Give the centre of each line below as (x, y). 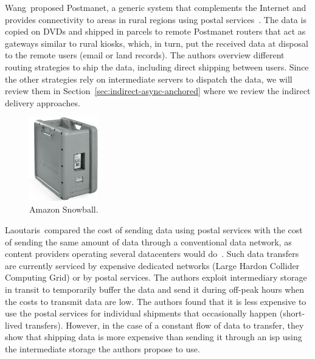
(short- (292, 313)
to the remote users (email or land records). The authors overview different (145, 55)
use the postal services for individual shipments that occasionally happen (141, 313)
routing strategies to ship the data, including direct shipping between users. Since (157, 67)
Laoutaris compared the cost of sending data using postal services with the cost (154, 229)
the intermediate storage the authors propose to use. (102, 348)
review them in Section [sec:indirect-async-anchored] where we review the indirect (158, 91)
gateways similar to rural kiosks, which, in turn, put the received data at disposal (157, 43)
